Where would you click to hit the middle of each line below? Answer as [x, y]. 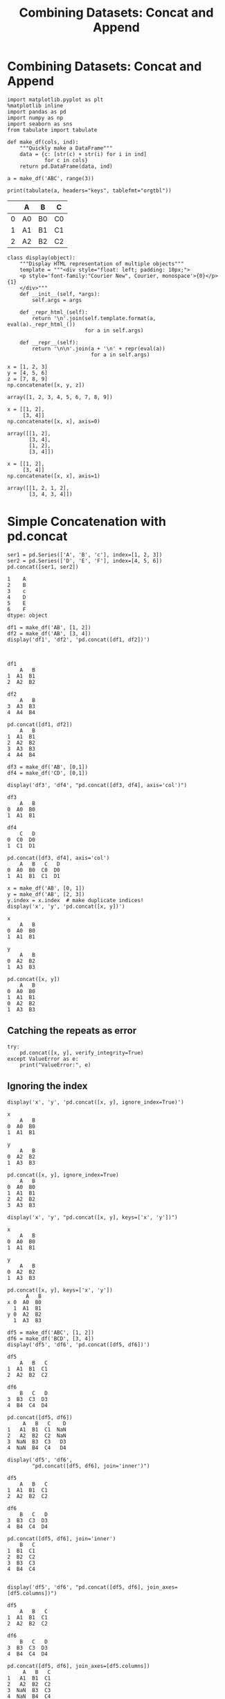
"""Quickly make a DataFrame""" [66, 148]
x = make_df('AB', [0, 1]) [46, 888]
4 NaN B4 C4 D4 [37, 1447]
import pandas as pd [37, 112]
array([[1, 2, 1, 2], [38, 488]
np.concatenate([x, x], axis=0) [54, 421]
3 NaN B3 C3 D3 [37, 1442]
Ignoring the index [47, 1086]
